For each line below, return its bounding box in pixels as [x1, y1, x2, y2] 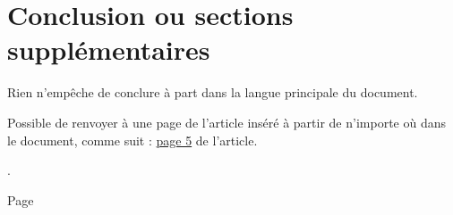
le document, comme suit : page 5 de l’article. [7, 130, 258, 149]
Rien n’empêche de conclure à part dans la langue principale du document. [7, 83, 418, 102]
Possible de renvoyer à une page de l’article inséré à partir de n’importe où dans [7, 112, 446, 131]
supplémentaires [7, 31, 210, 68]
